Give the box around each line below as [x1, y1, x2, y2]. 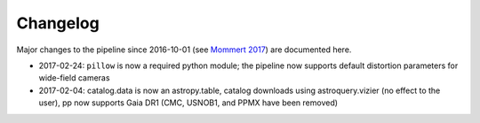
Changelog [16, 13, 100, 33]
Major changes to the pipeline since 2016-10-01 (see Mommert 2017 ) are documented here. [16, 44, 352, 55]
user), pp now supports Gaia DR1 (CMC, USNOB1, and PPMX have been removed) [38, 97, 338, 108]
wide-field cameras [38, 73, 110, 83]
